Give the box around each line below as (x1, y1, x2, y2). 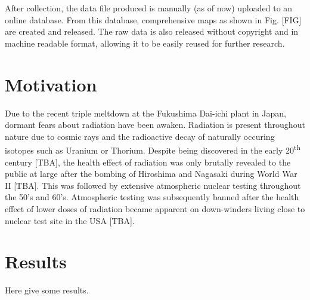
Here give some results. (5, 284, 89, 296)
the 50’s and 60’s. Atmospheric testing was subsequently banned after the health (5, 191, 299, 203)
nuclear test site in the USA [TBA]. (5, 214, 135, 226)
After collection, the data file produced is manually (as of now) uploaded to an (5, 2, 293, 14)
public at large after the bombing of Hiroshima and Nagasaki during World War (5, 167, 297, 180)
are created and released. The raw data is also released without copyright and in (5, 25, 299, 38)
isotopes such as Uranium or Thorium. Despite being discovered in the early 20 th (5, 142, 301, 156)
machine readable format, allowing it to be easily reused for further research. (5, 36, 285, 49)
